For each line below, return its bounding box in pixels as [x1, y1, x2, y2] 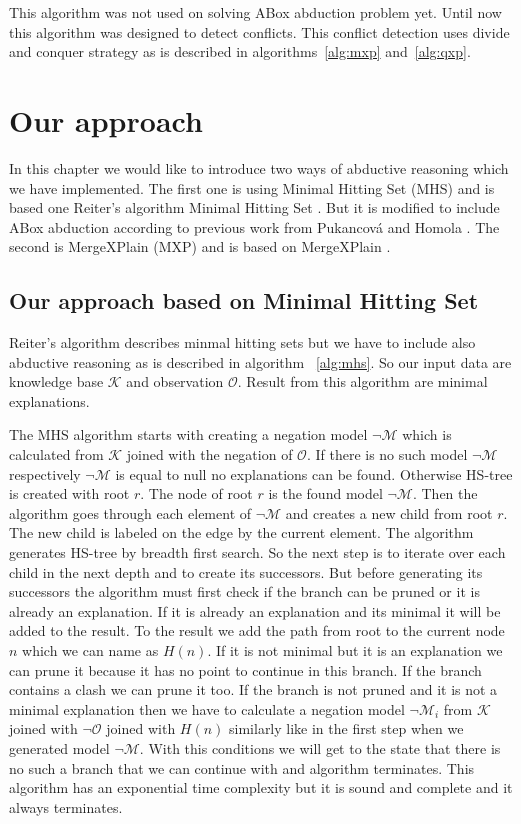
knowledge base [9, 371, 104, 392]
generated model [9, 737, 110, 758]
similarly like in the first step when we [229, 718, 464, 739]
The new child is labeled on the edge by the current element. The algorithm [9, 522, 474, 543]
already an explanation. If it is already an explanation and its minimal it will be [9, 600, 501, 621]
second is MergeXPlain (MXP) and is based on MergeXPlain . [9, 236, 391, 257]
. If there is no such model [306, 444, 468, 465]
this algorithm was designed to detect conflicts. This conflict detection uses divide [9, 21, 510, 42]
